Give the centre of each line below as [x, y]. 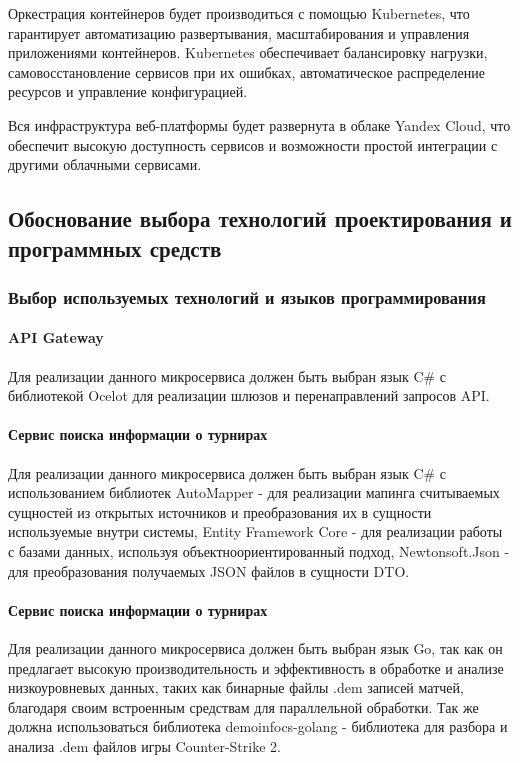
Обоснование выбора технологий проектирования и [260, 218]
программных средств [115, 247]
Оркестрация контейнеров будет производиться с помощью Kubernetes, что [239, 13]
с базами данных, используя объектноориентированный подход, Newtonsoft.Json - [259, 550]
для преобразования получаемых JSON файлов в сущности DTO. [209, 570]
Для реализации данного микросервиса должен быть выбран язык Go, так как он [255, 647]
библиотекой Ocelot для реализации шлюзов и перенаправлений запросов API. [249, 395]
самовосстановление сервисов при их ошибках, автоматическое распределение [246, 71]
